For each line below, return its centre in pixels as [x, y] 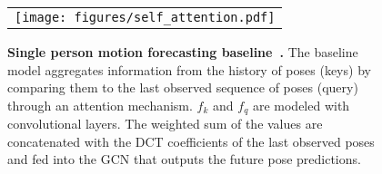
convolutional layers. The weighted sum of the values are [165, 124]
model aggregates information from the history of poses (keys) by [189, 69]
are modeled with [301, 105]
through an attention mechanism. [100, 105]
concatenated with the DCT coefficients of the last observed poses [191, 141]
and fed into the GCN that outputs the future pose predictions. [184, 159]
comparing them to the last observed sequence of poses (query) [183, 87]
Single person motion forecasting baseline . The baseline [183, 52]
